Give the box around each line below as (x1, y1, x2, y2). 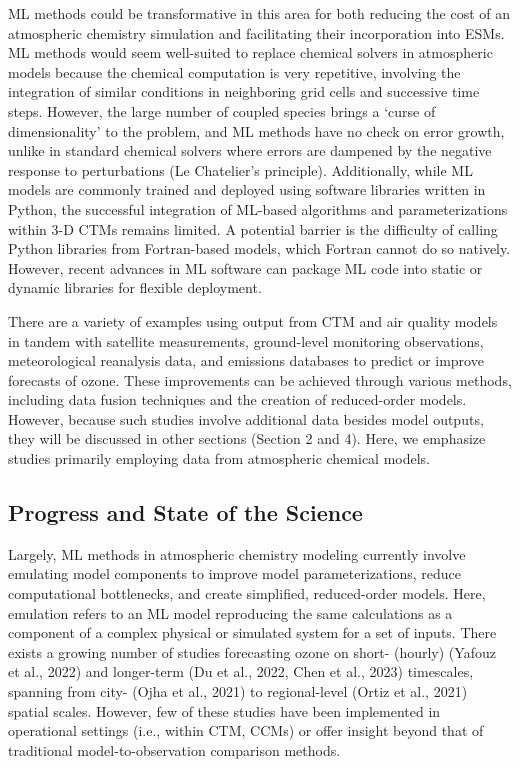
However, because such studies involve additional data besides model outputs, (8, 408, 484, 429)
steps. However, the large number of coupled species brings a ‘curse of (8, 100, 436, 121)
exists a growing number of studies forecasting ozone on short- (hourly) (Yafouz (8, 641, 496, 662)
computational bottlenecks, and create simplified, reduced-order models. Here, (8, 583, 486, 604)
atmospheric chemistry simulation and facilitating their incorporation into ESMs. (8, 22, 505, 43)
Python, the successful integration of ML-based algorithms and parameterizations (8, 198, 508, 219)
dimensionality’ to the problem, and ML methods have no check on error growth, (8, 120, 505, 141)
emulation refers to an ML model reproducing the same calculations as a (8, 602, 453, 623)
